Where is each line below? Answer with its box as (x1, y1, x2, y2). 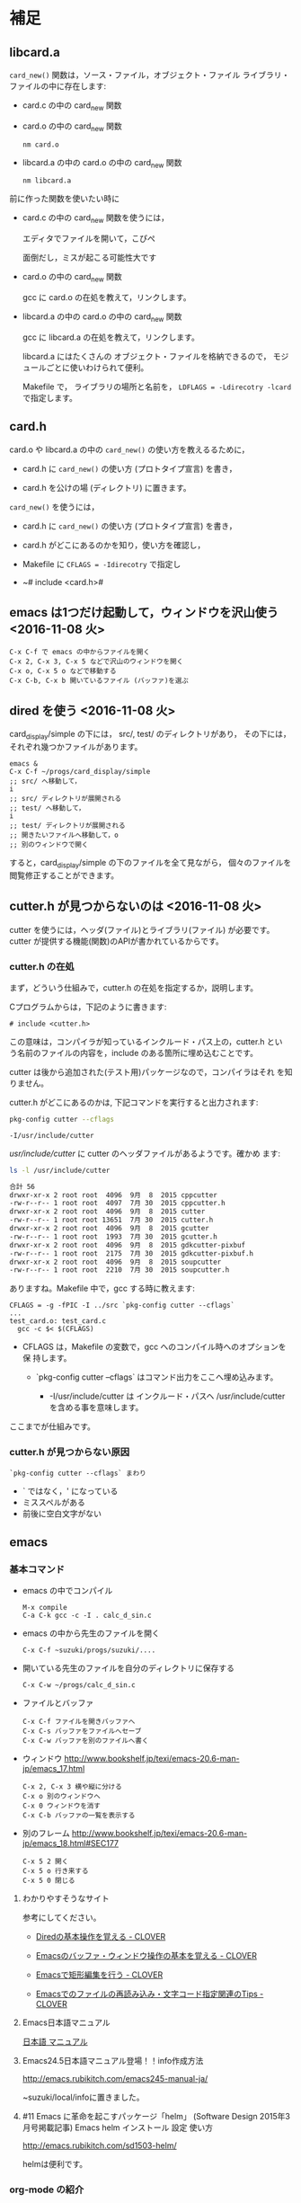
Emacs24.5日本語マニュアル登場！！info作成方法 (22, 2056, 204, 2066)
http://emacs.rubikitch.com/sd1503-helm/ (22, 2140, 177, 2151)
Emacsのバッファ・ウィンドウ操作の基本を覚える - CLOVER (35, 1950, 258, 1961)
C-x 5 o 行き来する (22, 1867, 89, 1876)
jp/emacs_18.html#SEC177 (22, 1838, 120, 1849)
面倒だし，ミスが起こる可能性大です (22, 253, 157, 263)
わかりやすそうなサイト (22, 1893, 110, 1904)
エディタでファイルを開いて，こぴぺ (22, 233, 155, 244)
